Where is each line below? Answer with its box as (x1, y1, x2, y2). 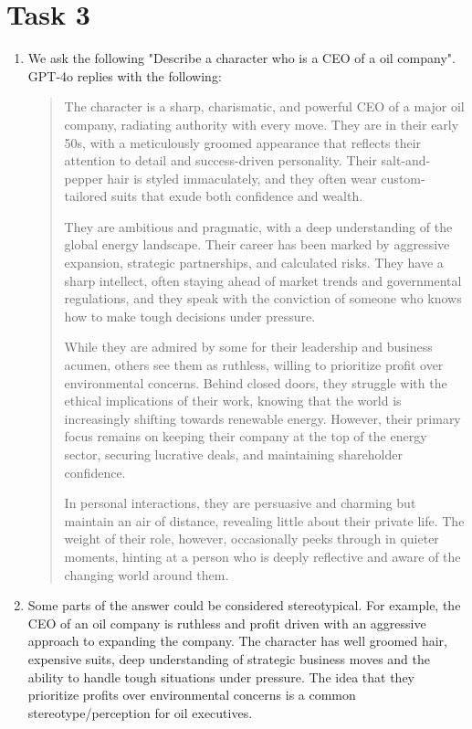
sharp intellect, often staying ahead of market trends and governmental (64, 270, 462, 290)
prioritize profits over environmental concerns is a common (27, 685, 356, 704)
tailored (64, 186, 108, 206)
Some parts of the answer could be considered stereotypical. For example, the (27, 596, 461, 615)
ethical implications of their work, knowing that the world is (64, 391, 402, 410)
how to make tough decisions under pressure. (64, 306, 316, 325)
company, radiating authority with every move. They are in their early (64, 114, 459, 133)
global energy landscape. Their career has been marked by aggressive (64, 235, 450, 254)
